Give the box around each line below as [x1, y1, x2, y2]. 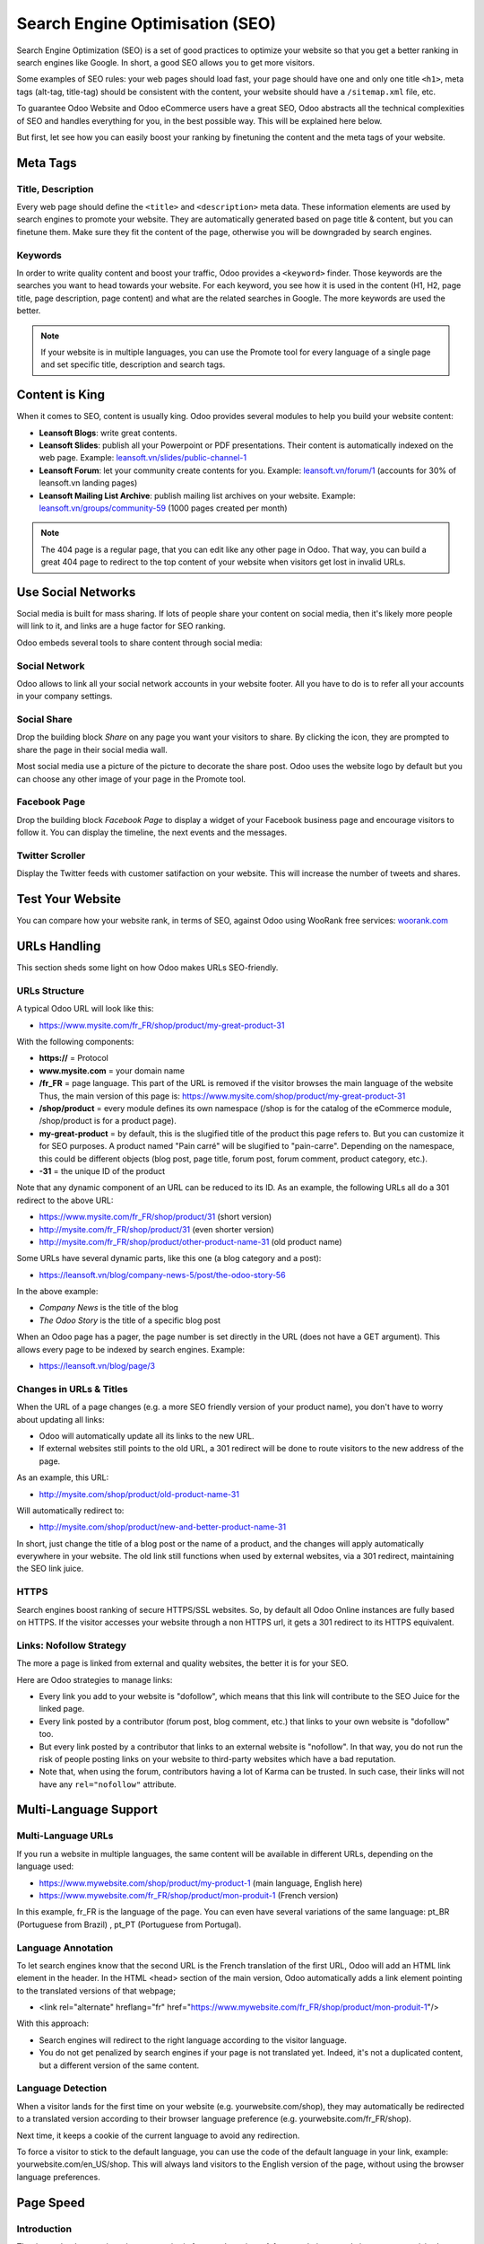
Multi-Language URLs [16, 1829, 114, 1842]
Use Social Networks [16, 584, 136, 600]
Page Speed [16, 2195, 85, 2210]
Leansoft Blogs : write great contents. [39, 427, 177, 438]
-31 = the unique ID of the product [39, 1165, 166, 1176]
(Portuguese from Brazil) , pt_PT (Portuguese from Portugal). [16, 1919, 242, 1930]
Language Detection [16, 2082, 108, 2095]
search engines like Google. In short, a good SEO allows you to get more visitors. [16, 57, 315, 67]
